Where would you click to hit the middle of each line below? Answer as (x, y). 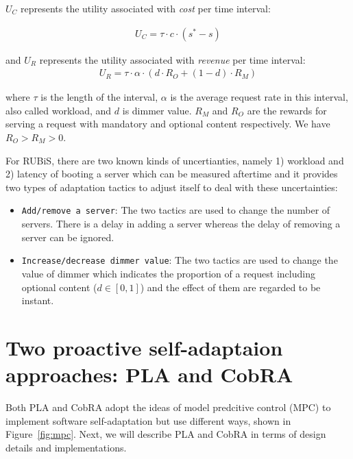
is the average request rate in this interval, (259, 97)
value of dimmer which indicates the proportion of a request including (168, 273)
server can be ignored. (68, 237)
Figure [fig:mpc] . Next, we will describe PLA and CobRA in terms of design (166, 434)
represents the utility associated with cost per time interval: (146, 8)
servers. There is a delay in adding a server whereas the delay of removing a (181, 224)
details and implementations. (66, 447)
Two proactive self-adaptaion (144, 347)
